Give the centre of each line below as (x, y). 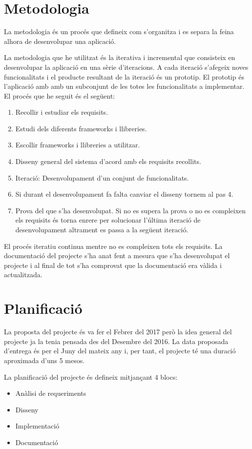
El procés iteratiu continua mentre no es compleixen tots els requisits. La (113, 246)
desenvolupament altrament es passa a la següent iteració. (102, 230)
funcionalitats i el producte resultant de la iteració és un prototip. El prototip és (124, 76)
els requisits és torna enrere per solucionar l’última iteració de (108, 220)
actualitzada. (23, 275)
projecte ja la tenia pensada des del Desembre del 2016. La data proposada (116, 341)
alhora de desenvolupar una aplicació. (60, 41)
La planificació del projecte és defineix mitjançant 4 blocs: (91, 377)
